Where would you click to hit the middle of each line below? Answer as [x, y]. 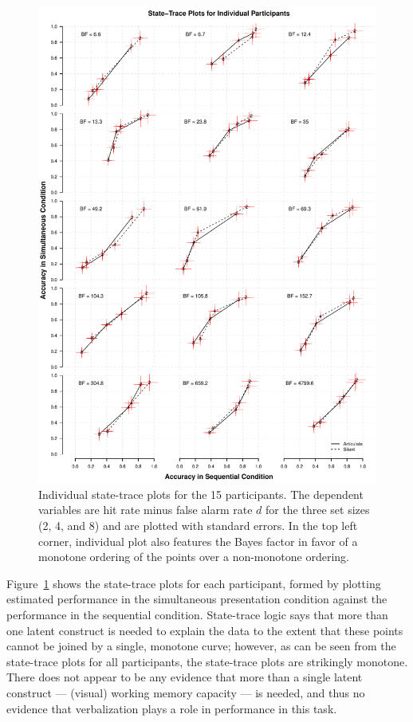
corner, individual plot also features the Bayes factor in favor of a [198, 541]
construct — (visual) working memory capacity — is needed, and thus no [186, 692]
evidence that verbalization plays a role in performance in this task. [172, 708]
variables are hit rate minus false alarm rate [146, 510]
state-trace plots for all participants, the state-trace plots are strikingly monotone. [207, 661]
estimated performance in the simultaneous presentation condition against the [197, 599]
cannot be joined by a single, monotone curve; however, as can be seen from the [201, 646]
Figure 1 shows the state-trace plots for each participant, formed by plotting [194, 583]
